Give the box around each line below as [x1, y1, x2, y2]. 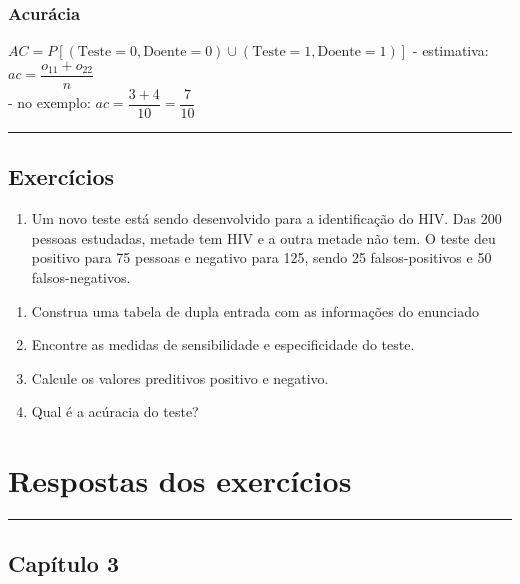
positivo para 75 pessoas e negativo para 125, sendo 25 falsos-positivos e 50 [31, 247, 492, 268]
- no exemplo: [8, 92, 91, 113]
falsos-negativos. [31, 266, 131, 287]
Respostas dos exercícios [8, 460, 352, 501]
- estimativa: [412, 40, 489, 61]
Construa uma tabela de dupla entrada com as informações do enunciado [31, 300, 479, 321]
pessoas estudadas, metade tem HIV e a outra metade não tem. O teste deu [31, 227, 496, 248]
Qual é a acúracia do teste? [31, 401, 199, 422]
